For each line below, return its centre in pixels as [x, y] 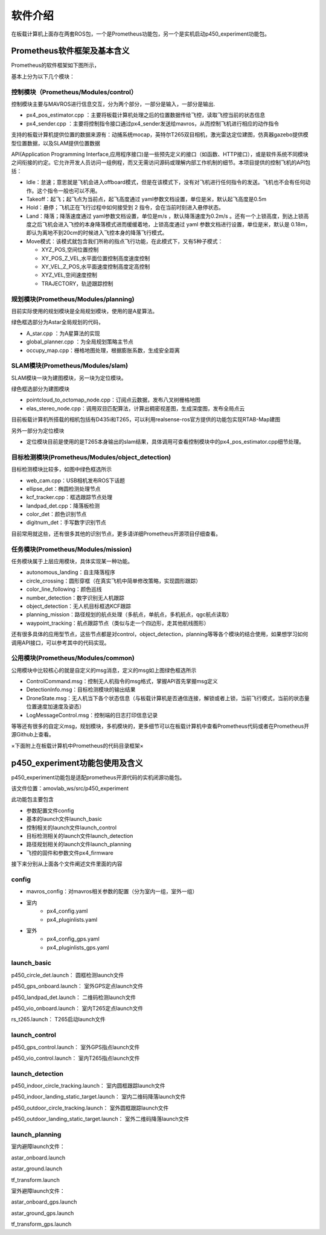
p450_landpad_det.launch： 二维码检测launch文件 [74, 997]
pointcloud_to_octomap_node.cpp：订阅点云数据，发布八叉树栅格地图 [113, 400]
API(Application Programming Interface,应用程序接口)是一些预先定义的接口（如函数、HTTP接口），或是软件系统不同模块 [160, 154]
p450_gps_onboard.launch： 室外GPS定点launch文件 [77, 986]
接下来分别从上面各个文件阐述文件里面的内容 [67, 864]
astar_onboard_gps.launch [44, 1202]
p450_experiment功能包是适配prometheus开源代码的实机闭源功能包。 [98, 777]
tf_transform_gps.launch [41, 1224]
